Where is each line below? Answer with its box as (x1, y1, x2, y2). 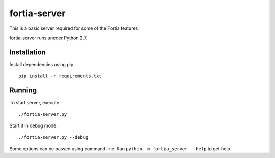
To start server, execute (9, 100, 60, 106)
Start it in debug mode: (9, 122, 58, 129)
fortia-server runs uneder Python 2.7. (9, 35, 88, 41)
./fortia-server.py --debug (18, 135, 89, 140)
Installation (9, 48, 46, 56)
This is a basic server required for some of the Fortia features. (9, 25, 140, 31)
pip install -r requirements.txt (18, 73, 102, 79)
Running (9, 86, 37, 95)
